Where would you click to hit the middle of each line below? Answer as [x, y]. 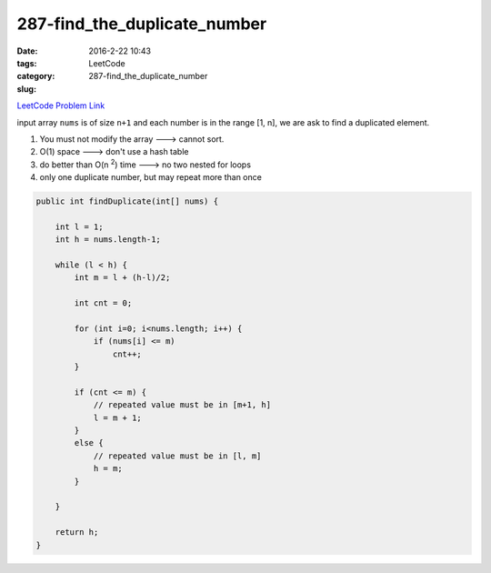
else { [89, 443]
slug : [26, 89]
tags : [27, 63]
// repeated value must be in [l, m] [177, 456]
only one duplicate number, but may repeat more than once [151, 177]
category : [36, 76]
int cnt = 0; [103, 303]
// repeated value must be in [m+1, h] [182, 405]
